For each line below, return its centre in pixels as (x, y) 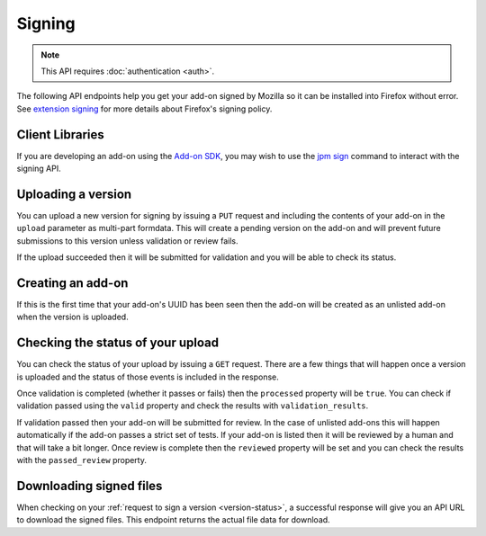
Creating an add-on (72, 283)
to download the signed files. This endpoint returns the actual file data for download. (173, 520)
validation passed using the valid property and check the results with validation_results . (193, 406)
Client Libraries (61, 134)
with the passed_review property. (82, 460)
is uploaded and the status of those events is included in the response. (148, 377)
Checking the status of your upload (118, 343)
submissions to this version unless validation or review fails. (127, 241)
